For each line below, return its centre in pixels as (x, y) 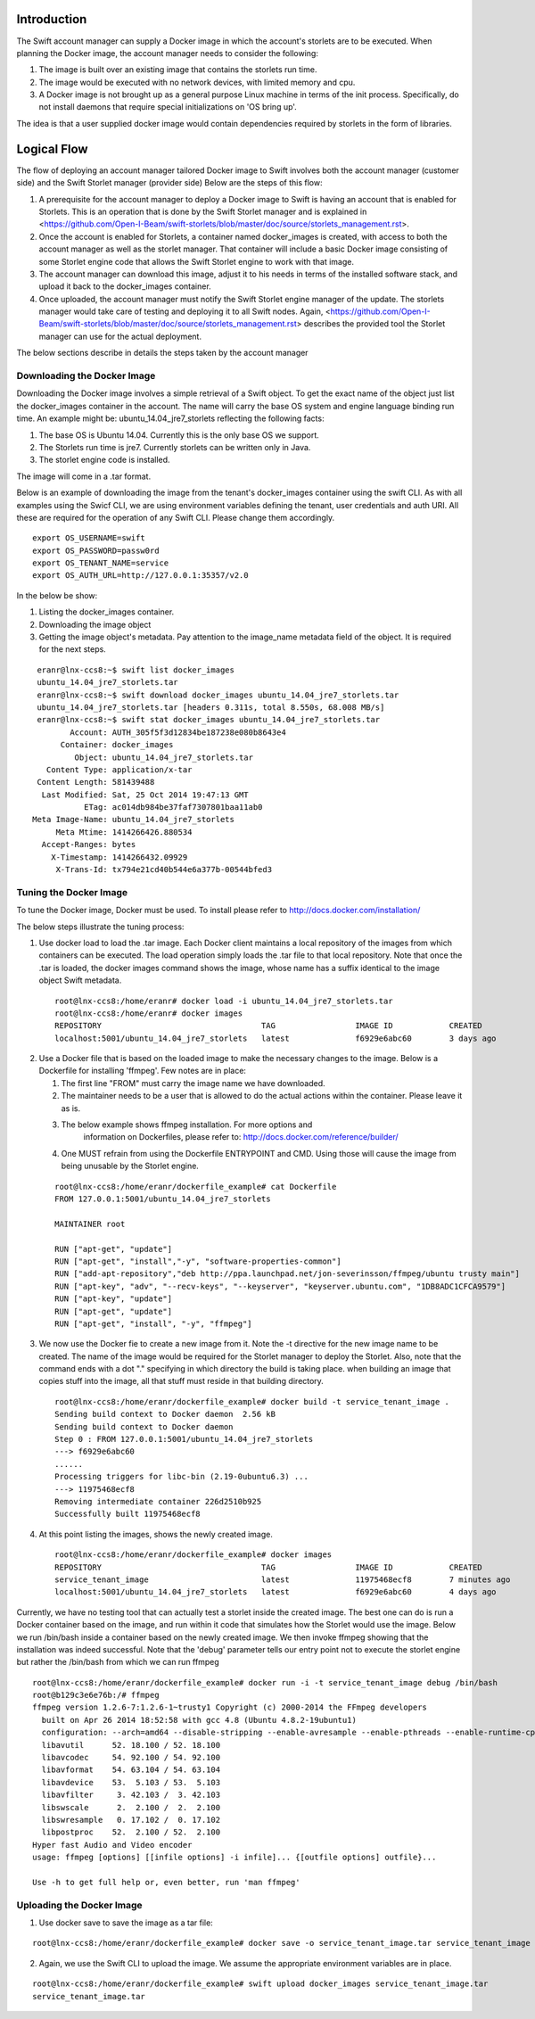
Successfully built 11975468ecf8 (128, 1514)
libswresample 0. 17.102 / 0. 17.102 (131, 1820)
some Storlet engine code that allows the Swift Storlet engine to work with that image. (197, 261)
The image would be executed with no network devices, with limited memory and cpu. (197, 82)
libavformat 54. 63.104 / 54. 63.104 (131, 1770)
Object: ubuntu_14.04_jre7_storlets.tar (164, 757)
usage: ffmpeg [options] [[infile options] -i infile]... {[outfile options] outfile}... (235, 1858)
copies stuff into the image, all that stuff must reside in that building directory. (181, 1381)
